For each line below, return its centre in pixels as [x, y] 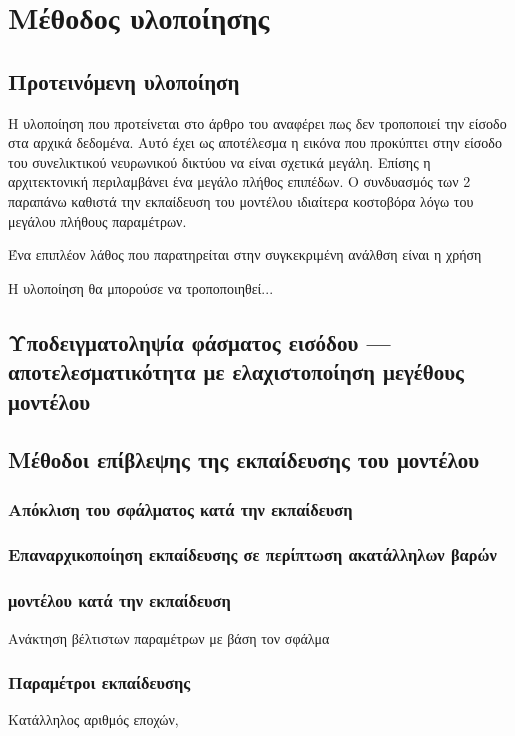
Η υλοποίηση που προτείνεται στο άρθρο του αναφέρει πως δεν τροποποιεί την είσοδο [257, 122]
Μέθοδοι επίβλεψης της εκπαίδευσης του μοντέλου [244, 459]
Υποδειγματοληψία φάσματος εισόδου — [199, 341]
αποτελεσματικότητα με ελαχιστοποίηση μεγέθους [236, 371]
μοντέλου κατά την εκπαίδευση [119, 600]
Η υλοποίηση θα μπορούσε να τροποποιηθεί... [141, 287]
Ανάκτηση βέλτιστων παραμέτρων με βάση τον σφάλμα [169, 637]
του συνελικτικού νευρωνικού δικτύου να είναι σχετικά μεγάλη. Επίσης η [219, 161]
